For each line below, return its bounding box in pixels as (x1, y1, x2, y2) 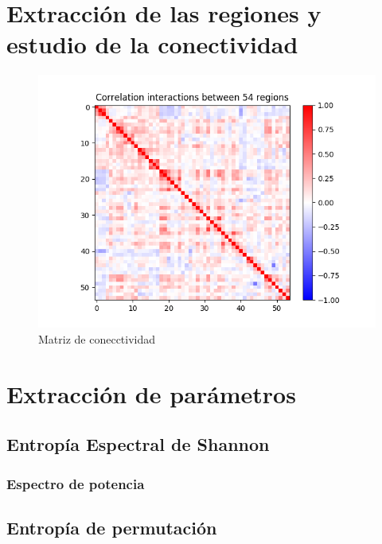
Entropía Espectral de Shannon (6, 432, 270, 457)
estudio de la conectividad (6, 28, 298, 60)
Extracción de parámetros (6, 377, 296, 410)
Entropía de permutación (6, 515, 217, 539)
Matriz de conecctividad (38, 330, 156, 347)
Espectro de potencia (6, 473, 145, 493)
